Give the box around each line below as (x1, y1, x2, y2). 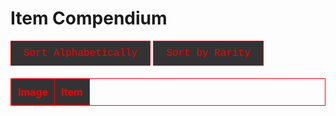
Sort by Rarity (166, 47, 251, 59)
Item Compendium (10, 7, 168, 30)
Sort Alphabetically (23, 47, 138, 59)
